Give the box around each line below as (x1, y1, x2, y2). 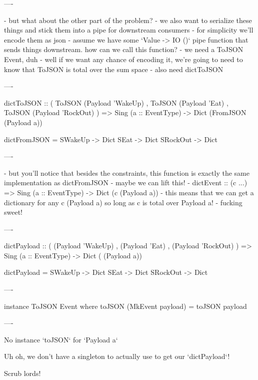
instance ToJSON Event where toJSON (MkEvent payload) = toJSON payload (4, 300, 247, 311)
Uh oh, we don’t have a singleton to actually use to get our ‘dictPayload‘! (4, 351, 230, 361)
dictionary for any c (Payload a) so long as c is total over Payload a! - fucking (4, 197, 242, 207)
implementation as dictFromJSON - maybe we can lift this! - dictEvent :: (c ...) (4, 177, 247, 188)
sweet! (4, 207, 23, 217)
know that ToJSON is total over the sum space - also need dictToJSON (4, 64, 223, 74)
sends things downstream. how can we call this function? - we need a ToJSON (4, 44, 243, 55)
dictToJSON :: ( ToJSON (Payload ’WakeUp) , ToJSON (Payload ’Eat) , (4, 97, 228, 108)
